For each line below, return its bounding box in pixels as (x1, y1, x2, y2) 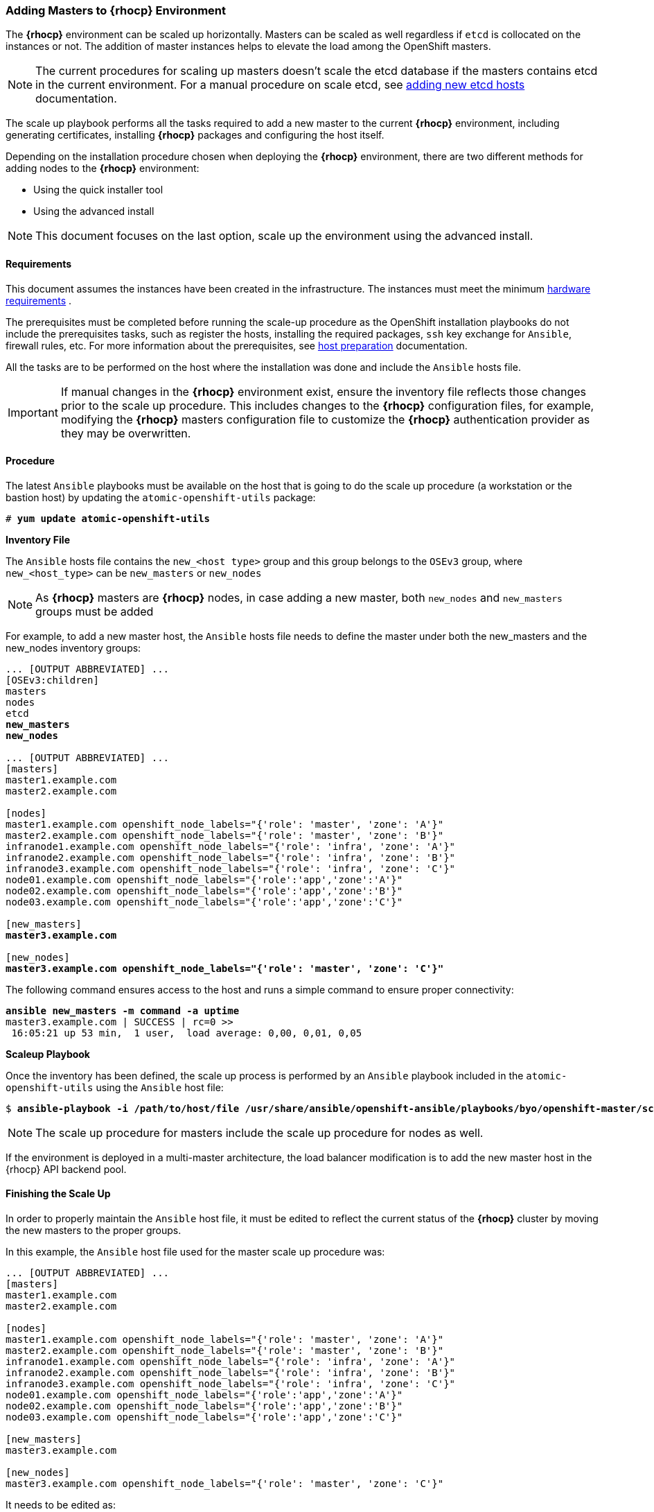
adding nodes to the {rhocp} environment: (6, 162, 200, 175)
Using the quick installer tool (33, 184, 163, 196)
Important (8, 405, 58, 419)
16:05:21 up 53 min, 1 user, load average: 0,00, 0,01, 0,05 (11, 1027, 362, 1039)
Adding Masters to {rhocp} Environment (6, 3, 227, 17)
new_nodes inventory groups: (6, 641, 141, 654)
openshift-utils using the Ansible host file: (6, 1081, 224, 1093)
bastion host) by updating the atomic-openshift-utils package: (6, 491, 316, 503)
